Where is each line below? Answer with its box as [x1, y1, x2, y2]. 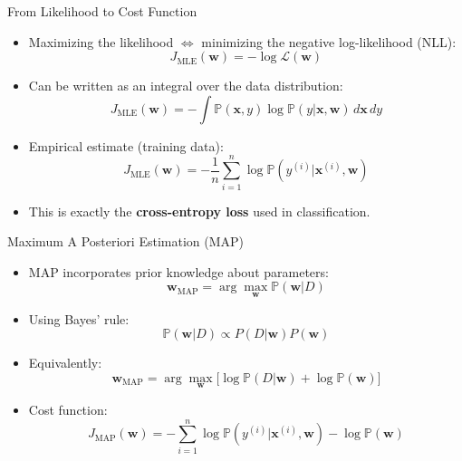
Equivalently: [28, 353, 102, 372]
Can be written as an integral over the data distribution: [28, 76, 343, 95]
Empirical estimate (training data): [28, 136, 224, 155]
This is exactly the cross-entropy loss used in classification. [28, 201, 371, 220]
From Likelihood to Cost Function [7, 2, 197, 20]
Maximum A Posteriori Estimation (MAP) [7, 232, 245, 251]
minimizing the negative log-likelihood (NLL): [201, 32, 457, 51]
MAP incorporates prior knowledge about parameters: [28, 262, 329, 281]
